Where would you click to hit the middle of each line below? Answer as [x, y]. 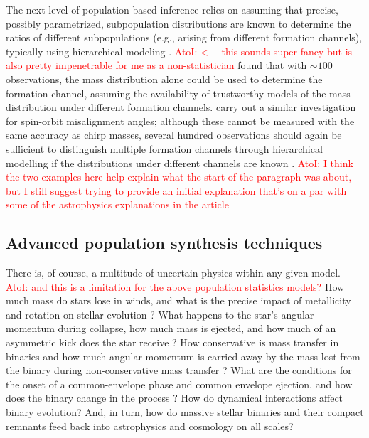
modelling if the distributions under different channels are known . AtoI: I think [180, 162]
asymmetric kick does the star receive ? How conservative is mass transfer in [172, 342]
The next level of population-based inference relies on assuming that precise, [172, 9]
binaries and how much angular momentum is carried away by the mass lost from [183, 356]
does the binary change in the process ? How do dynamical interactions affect [175, 398]
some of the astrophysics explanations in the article [117, 204]
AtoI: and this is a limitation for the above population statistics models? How [175, 286]
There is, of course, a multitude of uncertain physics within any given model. [173, 273]
